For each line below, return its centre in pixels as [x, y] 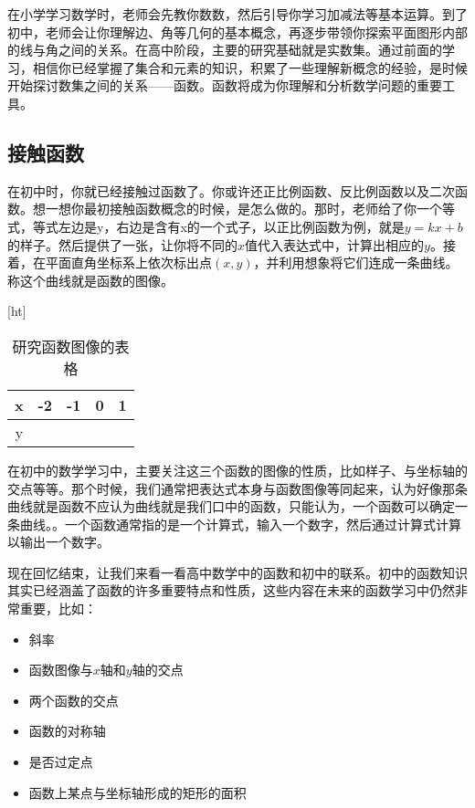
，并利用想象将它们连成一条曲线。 [356, 262]
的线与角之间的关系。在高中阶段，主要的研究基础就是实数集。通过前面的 [225, 50]
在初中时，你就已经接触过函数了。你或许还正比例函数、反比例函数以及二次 [231, 190]
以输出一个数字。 [58, 542]
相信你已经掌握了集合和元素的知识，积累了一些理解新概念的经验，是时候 [250, 67]
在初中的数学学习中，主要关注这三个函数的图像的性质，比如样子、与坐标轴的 [237, 470]
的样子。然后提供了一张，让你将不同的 [122, 244]
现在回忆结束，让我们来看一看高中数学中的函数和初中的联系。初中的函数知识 [237, 572]
